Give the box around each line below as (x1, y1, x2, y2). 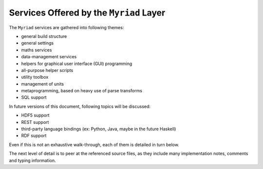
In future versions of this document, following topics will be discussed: (9, 103, 151, 109)
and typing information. (9, 157, 56, 163)
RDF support (21, 133, 47, 138)
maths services (21, 47, 52, 53)
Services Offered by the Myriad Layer (9, 7, 166, 18)
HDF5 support (21, 112, 50, 118)
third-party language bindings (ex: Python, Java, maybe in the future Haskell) (21, 126, 176, 132)
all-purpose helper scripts (21, 67, 74, 73)
